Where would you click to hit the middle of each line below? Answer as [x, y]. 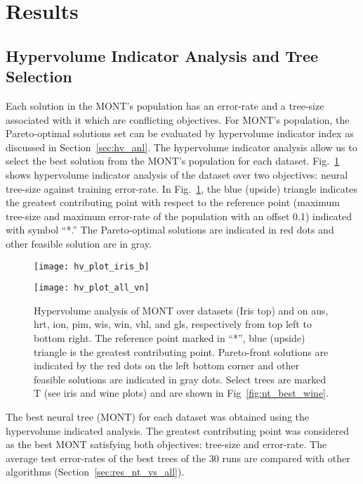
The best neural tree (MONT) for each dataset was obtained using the [158, 416]
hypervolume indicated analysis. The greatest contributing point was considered [178, 430]
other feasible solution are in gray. [79, 243]
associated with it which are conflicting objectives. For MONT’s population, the [178, 119]
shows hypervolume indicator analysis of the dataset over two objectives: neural [177, 174]
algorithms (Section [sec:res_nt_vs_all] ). [95, 472]
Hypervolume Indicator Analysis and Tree [162, 55]
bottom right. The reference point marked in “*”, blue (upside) [170, 338]
